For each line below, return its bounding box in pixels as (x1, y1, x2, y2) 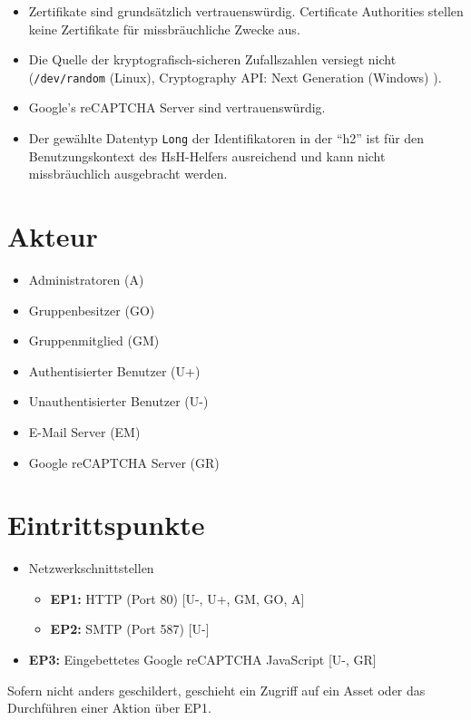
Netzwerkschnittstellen (28, 559, 154, 578)
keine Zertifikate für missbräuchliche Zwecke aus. (28, 19, 300, 38)
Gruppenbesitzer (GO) (28, 300, 155, 319)
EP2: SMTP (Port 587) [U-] (50, 619, 210, 638)
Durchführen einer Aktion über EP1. (7, 698, 211, 717)
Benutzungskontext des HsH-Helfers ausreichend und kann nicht (28, 146, 386, 165)
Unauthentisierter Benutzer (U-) (28, 392, 209, 411)
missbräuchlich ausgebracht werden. (28, 164, 228, 183)
